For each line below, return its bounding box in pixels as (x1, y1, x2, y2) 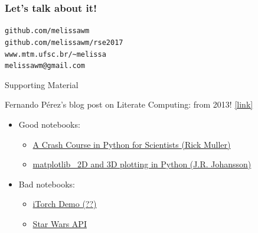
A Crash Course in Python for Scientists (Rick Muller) (32, 138, 231, 150)
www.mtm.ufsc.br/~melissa (5, 50, 106, 59)
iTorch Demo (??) (32, 198, 97, 210)
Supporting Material (5, 78, 79, 90)
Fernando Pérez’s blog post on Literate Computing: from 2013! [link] (5, 98, 253, 111)
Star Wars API (32, 218, 87, 229)
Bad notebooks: (18, 177, 75, 190)
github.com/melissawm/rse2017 (5, 38, 123, 47)
